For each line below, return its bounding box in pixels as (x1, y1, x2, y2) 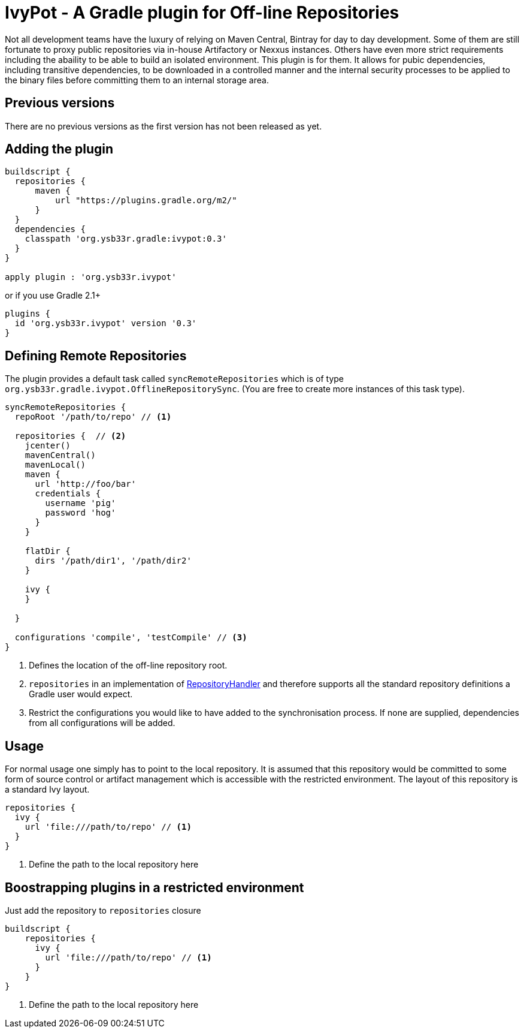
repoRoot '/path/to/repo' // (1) (14, 412, 172, 422)
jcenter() (25, 441, 71, 451)
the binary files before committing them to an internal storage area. (5, 74, 269, 85)
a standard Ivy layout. (5, 784, 90, 795)
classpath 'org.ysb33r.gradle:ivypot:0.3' (25, 234, 227, 244)
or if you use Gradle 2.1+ (5, 290, 101, 301)
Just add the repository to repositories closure (5, 905, 201, 915)
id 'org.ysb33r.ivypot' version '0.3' (14, 318, 197, 329)
